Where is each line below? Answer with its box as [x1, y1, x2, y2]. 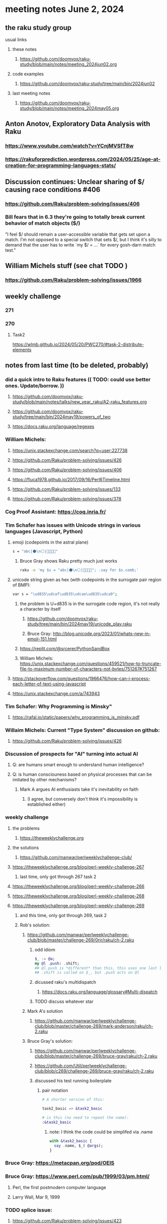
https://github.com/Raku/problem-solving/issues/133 [12, 486, 121, 492]
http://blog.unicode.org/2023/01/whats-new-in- [53, 630, 151, 636]
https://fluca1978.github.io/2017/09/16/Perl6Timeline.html [12, 476, 130, 482]
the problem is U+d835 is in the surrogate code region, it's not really [19, 601, 160, 607]
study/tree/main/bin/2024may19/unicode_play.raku [27, 620, 132, 627]
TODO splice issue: [5, 1207, 53, 1214]
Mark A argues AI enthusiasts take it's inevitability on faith [19, 786, 139, 792]
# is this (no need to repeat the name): [42, 1115, 129, 1120]
